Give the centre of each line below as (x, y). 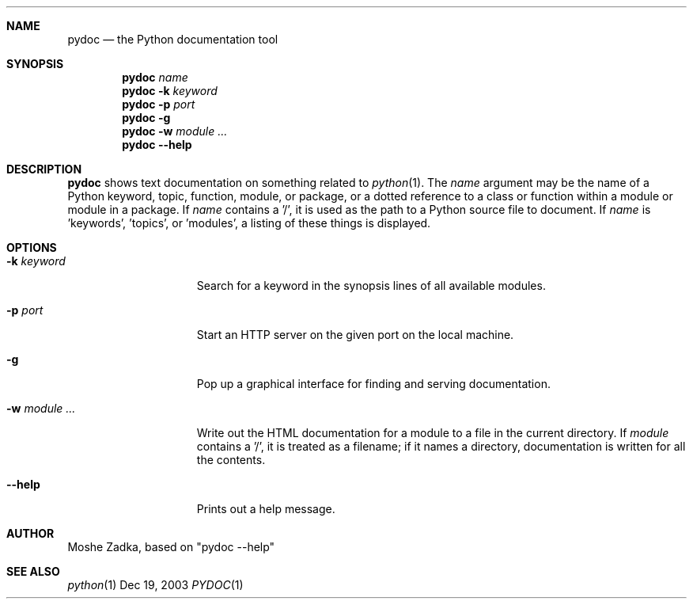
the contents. (231, 460)
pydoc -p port (159, 104)
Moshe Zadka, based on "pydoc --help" (171, 547)
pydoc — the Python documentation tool (173, 39)
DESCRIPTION (44, 169)
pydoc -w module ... (175, 131)
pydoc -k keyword (170, 91)
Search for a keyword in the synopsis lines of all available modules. (371, 285)
